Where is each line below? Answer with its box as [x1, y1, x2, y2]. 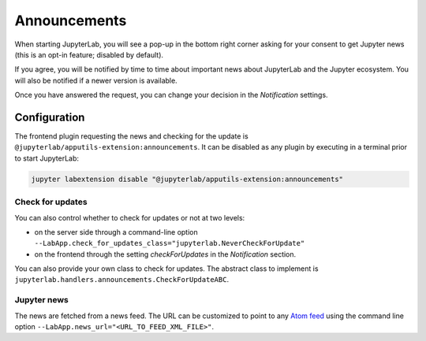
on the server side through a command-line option [34, 227, 199, 236]
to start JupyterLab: [14, 154, 79, 163]
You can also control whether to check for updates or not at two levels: [14, 213, 245, 222]
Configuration [14, 110, 85, 124]
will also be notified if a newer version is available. [14, 76, 177, 85]
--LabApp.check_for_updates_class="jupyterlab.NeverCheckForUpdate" [34, 239, 305, 248]
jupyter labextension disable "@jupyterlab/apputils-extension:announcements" [31, 174, 343, 183]
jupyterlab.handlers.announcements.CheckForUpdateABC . [14, 275, 229, 284]
